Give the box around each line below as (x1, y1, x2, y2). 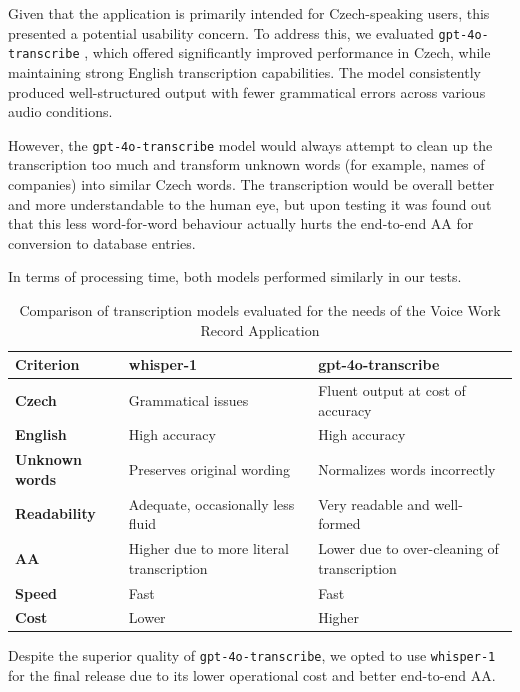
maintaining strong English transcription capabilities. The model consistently (8, 61, 481, 82)
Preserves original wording (128, 459, 290, 480)
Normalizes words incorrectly (318, 459, 496, 480)
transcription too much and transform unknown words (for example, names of (8, 154, 485, 175)
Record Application (200, 319, 320, 340)
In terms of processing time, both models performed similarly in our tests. (8, 266, 462, 287)
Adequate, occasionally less (128, 493, 295, 514)
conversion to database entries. (8, 232, 196, 253)
